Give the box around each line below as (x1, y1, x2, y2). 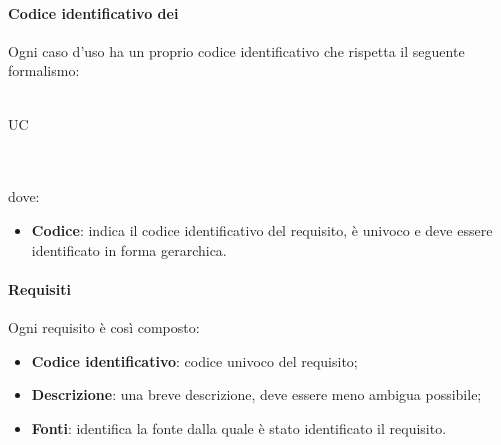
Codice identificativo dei (8, 2, 179, 23)
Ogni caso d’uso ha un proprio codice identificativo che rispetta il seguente (8, 40, 465, 61)
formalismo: (8, 60, 80, 81)
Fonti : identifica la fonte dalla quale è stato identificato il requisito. (31, 417, 447, 438)
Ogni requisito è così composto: (8, 316, 200, 337)
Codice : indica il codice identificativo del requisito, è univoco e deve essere (31, 219, 493, 240)
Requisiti (8, 278, 71, 299)
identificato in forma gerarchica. (31, 239, 227, 260)
